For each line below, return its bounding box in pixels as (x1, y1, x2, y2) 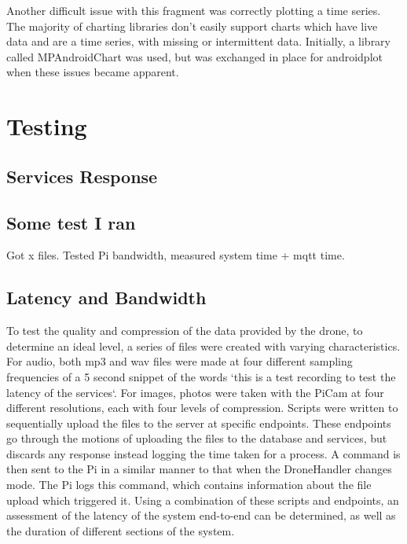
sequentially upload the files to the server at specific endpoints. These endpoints (6, 414, 391, 431)
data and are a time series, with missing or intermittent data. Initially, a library (6, 33, 391, 50)
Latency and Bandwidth (6, 285, 207, 310)
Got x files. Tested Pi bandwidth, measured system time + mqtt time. (6, 247, 345, 263)
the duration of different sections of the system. (6, 522, 235, 538)
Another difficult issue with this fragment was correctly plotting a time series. (6, 2, 381, 18)
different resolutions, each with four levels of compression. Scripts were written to (6, 399, 398, 416)
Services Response (6, 164, 158, 188)
